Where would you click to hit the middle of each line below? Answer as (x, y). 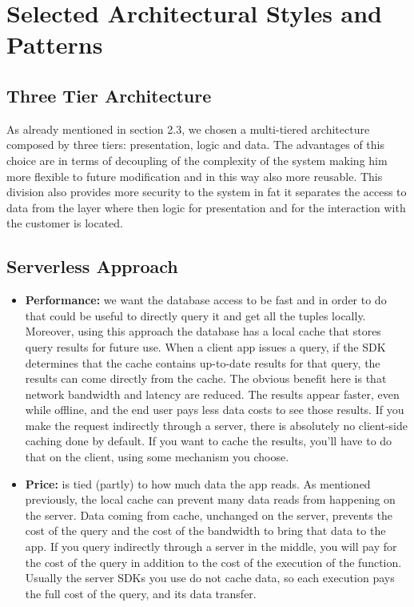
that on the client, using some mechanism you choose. (157, 457)
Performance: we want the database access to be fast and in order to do (206, 300)
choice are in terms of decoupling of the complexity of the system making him (197, 160)
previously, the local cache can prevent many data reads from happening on (210, 499)
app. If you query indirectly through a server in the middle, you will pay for (211, 547)
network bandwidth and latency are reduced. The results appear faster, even (212, 394)
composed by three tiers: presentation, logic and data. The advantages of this (195, 145)
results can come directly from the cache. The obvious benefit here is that (206, 378)
